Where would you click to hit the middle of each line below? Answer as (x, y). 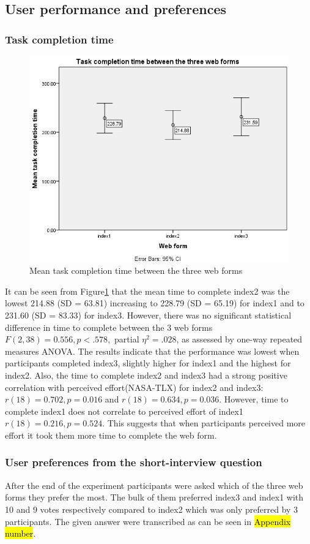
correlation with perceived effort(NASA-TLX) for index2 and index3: (134, 387)
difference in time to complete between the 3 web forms (109, 327)
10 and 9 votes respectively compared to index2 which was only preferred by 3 (152, 509)
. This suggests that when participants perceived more (204, 423)
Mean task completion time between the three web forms (136, 270)
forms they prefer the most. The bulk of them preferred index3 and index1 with (154, 497)
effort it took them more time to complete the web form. (111, 435)
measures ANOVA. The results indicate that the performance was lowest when (152, 351)
